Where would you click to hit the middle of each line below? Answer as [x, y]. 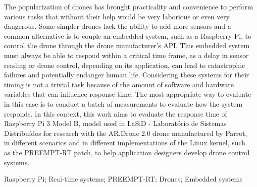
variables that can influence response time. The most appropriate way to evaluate [128, 94]
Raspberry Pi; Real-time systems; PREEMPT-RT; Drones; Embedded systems [123, 179]
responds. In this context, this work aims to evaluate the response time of [116, 113]
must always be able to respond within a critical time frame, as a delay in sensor [127, 55]
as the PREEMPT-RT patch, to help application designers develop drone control [127, 152]
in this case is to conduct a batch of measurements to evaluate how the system [123, 103]
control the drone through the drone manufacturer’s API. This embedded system [127, 45]
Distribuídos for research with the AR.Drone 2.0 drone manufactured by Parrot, [126, 133]
